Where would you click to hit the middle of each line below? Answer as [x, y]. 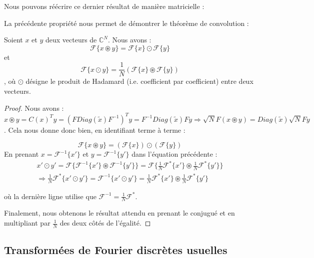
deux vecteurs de [71, 40]
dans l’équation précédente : [174, 154]
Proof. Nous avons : [34, 108]
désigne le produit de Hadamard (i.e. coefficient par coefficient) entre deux [139, 81]
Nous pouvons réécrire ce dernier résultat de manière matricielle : [104, 6]
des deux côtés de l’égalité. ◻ [105, 223]
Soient [13, 40]
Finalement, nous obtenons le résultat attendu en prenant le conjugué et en [119, 213]
